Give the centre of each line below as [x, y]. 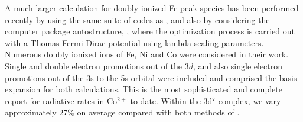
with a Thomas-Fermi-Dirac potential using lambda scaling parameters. [134, 42]
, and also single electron [238, 65]
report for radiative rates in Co [61, 100]
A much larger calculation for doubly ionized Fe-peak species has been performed [152, 8]
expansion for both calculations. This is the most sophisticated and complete [144, 89]
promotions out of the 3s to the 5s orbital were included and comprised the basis [151, 77]
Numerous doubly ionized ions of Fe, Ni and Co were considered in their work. [147, 54]
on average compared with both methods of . [158, 112]
